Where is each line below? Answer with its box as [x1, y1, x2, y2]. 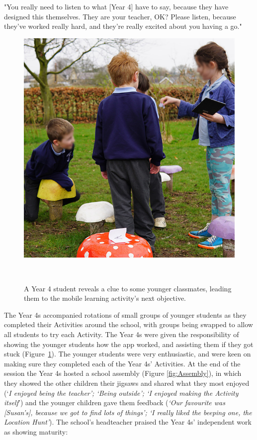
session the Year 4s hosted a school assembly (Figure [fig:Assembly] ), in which [4, 368, 242, 378]
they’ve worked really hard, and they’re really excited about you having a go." [4, 21, 242, 31]
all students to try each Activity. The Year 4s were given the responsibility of [4, 329, 239, 339]
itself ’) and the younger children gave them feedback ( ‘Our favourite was [4, 397, 225, 408]
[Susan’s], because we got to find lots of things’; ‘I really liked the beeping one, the [4, 407, 252, 417]
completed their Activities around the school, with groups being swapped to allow [4, 319, 253, 330]
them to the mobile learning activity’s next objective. [24, 293, 186, 303]
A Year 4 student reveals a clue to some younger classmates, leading [24, 283, 232, 293]
